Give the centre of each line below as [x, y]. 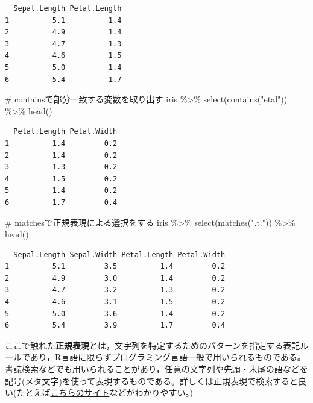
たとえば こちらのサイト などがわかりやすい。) [105, 392]
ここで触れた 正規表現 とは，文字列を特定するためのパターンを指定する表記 [153, 345]
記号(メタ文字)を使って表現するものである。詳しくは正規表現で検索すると [152, 380]
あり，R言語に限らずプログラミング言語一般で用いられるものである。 [168, 357]
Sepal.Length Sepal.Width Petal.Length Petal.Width [119, 255]
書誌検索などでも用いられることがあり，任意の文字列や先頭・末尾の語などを [156, 369]
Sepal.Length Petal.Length [68, 8]
